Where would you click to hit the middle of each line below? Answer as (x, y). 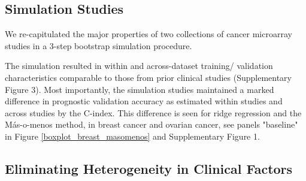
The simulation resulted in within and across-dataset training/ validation (139, 66)
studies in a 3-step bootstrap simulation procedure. (99, 45)
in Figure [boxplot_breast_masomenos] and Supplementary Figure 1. (132, 136)
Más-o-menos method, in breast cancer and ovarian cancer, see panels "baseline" (152, 124)
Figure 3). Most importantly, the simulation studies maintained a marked (140, 89)
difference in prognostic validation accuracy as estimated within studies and (144, 101)
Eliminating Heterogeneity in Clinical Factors (149, 168)
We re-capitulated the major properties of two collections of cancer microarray (149, 34)
